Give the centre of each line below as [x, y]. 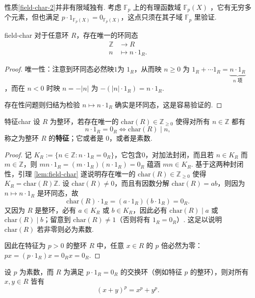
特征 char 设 [22, 121]
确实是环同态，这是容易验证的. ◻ [168, 104]
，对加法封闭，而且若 [180, 154]
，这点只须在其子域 [152, 17]
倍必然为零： [182, 245]
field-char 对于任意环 [37, 35]
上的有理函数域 [157, 7]
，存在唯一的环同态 [107, 35]
